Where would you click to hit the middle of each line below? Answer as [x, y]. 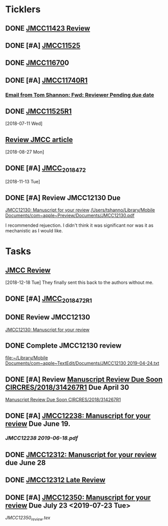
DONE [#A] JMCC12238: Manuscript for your [78, 415]
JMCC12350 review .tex [28, 518]
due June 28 [25, 462]
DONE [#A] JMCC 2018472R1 [49, 299]
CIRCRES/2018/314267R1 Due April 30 [67, 387]
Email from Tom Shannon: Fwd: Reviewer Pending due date [80, 94]
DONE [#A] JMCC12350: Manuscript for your [78, 497]
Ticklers [23, 9]
